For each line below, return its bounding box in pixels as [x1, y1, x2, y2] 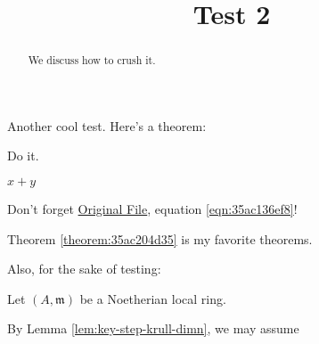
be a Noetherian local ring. [79, 289, 226, 307]
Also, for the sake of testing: [7, 259, 161, 278]
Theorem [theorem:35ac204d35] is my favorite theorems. [7, 229, 313, 248]
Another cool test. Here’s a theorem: [7, 116, 207, 135]
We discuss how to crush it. [28, 53, 156, 68]
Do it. [7, 146, 39, 165]
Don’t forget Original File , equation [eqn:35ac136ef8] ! [7, 200, 298, 218]
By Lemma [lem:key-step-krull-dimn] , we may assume [7, 319, 299, 338]
